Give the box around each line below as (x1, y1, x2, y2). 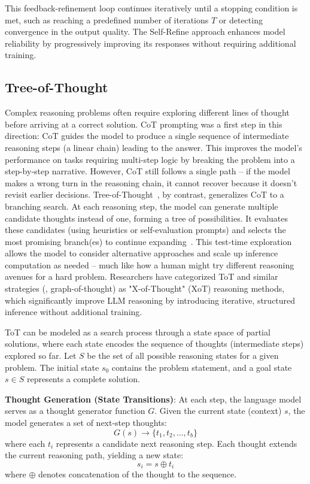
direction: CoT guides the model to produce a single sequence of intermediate (5, 129, 289, 142)
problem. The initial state (5, 361, 99, 373)
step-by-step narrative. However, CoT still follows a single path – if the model (5, 165, 290, 177)
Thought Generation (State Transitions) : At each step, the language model (5, 392, 302, 405)
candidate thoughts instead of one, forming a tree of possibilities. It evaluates (5, 211, 288, 224)
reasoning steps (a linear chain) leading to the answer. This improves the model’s (5, 141, 302, 153)
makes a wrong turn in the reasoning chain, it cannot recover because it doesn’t (5, 176, 297, 189)
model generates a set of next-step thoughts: (5, 416, 167, 429)
